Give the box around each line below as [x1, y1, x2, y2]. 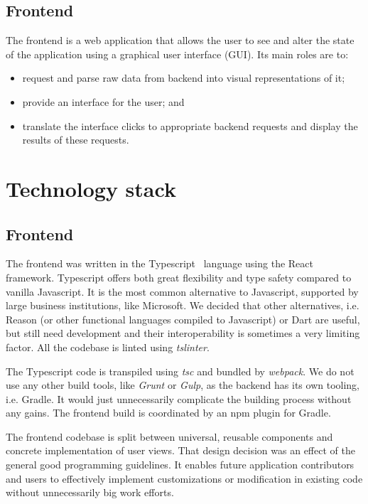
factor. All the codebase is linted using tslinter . [6, 339, 210, 354]
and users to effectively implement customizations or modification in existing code [6, 471, 363, 486]
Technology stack [6, 173, 176, 203]
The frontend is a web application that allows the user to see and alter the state [6, 33, 355, 48]
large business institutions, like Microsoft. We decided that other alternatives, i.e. [6, 298, 359, 313]
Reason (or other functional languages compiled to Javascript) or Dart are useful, [6, 311, 360, 326]
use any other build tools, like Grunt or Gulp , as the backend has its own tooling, [6, 377, 360, 392]
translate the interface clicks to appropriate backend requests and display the [22, 118, 358, 133]
